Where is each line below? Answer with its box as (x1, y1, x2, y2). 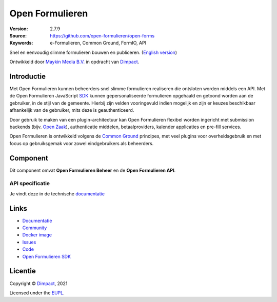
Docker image (22, 232, 52, 238)
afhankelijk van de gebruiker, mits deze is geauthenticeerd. (9, 107, 134, 113)
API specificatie (9, 180, 50, 187)
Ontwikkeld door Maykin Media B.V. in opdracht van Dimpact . (9, 59, 140, 65)
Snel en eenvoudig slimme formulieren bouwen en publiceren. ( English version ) (9, 49, 177, 55)
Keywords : (9, 40, 33, 46)
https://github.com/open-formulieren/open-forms (50, 32, 155, 38)
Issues (22, 239, 36, 245)
